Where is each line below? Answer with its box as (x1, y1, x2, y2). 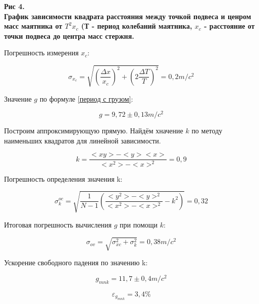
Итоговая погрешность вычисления (4, 219, 112, 230)
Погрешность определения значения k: (4, 173, 123, 184)
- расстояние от (204, 21, 255, 31)
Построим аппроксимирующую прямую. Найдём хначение (4, 125, 183, 136)
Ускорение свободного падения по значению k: (4, 257, 148, 268)
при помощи (120, 219, 158, 230)
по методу (191, 125, 223, 136)
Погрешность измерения (4, 47, 79, 58)
